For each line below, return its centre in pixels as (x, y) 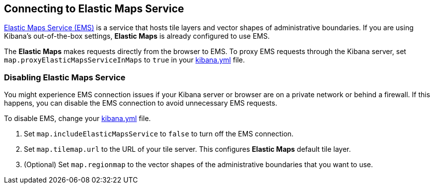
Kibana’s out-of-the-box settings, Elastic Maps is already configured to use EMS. (137, 36)
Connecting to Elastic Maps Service (94, 9)
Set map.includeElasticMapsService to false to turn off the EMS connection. (159, 134)
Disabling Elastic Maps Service (65, 77)
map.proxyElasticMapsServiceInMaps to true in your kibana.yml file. (125, 60)
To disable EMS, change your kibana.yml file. (77, 119)
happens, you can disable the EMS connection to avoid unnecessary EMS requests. (141, 103)
